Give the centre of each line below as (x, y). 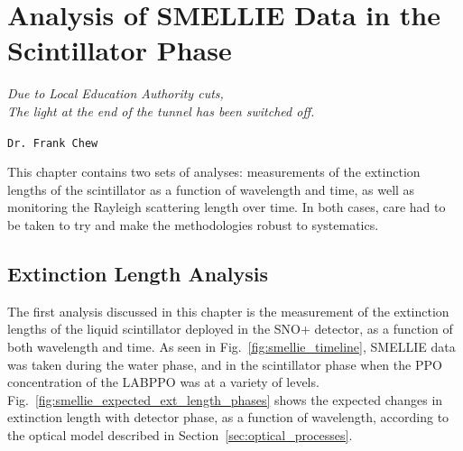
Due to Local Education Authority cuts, (116, 93)
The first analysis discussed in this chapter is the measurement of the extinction (228, 311)
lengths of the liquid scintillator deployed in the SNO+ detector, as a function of (230, 329)
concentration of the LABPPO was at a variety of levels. (163, 382)
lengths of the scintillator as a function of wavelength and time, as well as (211, 189)
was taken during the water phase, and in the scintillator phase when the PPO (225, 364)
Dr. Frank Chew (53, 143)
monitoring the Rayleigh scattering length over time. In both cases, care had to (227, 207)
